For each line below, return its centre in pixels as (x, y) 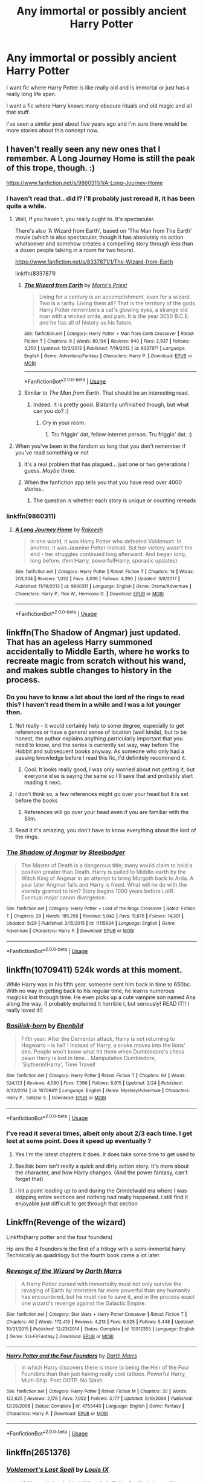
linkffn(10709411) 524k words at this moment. (94, 970)
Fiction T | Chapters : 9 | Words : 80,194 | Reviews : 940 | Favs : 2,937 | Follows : (107, 341)
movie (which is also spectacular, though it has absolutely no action (99, 238)
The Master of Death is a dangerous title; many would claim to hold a (107, 865)
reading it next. (43, 782)
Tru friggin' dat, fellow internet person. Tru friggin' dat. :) (121, 435)
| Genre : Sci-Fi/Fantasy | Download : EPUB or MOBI (60, 1336)
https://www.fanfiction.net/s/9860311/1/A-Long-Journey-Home (85, 183)
